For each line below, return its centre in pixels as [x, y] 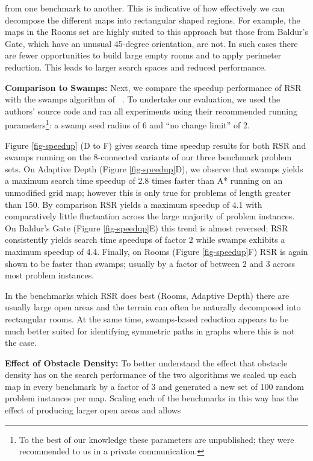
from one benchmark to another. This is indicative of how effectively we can [145, 8]
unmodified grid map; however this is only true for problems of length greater [148, 192]
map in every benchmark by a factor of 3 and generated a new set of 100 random [154, 386]
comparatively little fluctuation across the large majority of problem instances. [150, 216]
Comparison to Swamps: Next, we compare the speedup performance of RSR [153, 87]
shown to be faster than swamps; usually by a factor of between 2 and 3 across [150, 263]
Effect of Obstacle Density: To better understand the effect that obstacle [146, 362]
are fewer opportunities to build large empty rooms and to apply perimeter [143, 55]
